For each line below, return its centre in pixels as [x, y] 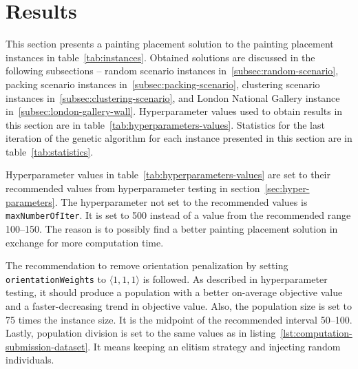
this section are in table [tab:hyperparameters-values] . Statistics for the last [165, 124]
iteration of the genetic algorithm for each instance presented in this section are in [179, 138]
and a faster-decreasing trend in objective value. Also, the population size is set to [179, 305]
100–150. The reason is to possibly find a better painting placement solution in [172, 228]
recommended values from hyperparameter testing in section [133, 188]
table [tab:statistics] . [50, 151]
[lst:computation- [316, 333]
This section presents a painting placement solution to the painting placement [170, 44]
